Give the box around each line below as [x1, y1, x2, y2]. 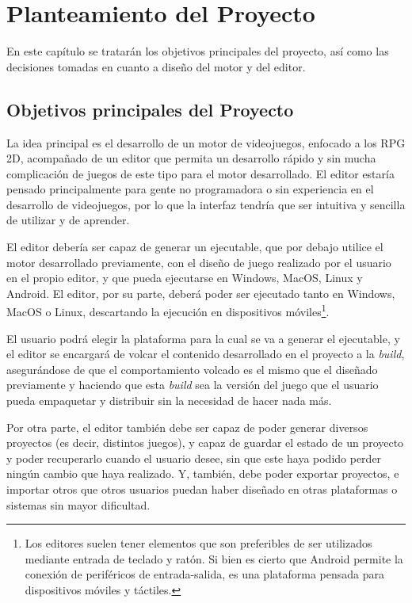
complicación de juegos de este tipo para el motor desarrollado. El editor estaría [6, 165, 395, 181]
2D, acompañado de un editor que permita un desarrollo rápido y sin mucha [6, 150, 376, 166]
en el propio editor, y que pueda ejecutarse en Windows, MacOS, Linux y [6, 269, 363, 286]
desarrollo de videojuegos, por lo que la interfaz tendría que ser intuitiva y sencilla [6, 196, 406, 212]
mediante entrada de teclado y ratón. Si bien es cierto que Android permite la [25, 550, 403, 567]
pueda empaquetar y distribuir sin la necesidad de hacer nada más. [6, 392, 332, 409]
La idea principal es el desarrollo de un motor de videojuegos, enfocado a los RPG [6, 134, 406, 151]
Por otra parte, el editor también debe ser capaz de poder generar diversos [6, 418, 368, 435]
